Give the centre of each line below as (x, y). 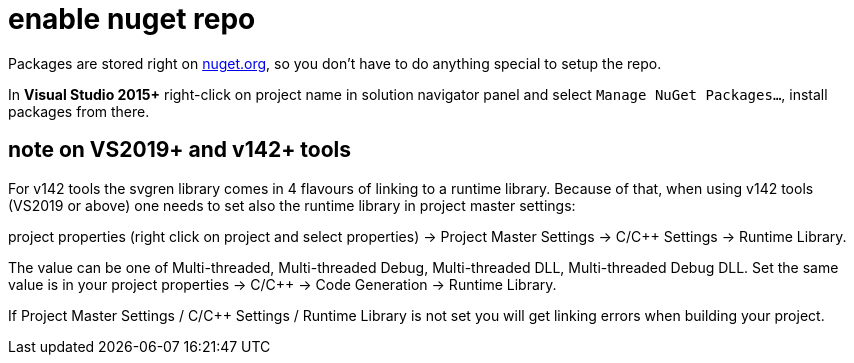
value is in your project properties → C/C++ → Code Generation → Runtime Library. (282, 284)
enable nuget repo (132, 19)
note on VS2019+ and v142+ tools (180, 150)
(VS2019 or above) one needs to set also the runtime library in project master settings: (292, 205)
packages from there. (79, 111)
